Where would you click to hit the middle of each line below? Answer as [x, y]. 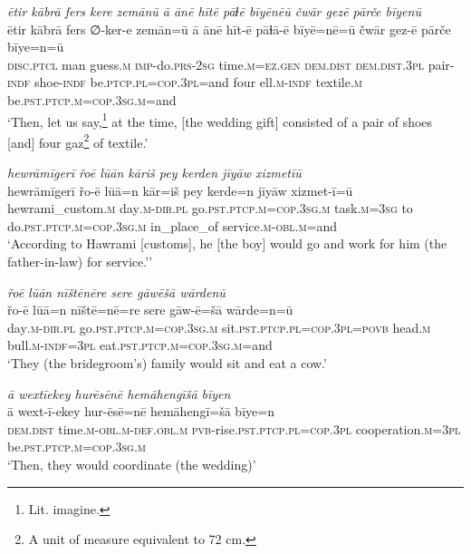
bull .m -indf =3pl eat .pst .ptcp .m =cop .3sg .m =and [140, 345]
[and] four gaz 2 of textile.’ [78, 141]
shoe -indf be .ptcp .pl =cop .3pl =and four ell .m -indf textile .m [198, 82]
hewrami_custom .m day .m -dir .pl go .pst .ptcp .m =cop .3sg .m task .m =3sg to [210, 208]
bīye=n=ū [36, 47]
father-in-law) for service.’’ [80, 262]
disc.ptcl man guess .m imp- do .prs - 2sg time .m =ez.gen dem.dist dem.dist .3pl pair [229, 64]
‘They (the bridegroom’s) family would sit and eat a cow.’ [167, 363]
